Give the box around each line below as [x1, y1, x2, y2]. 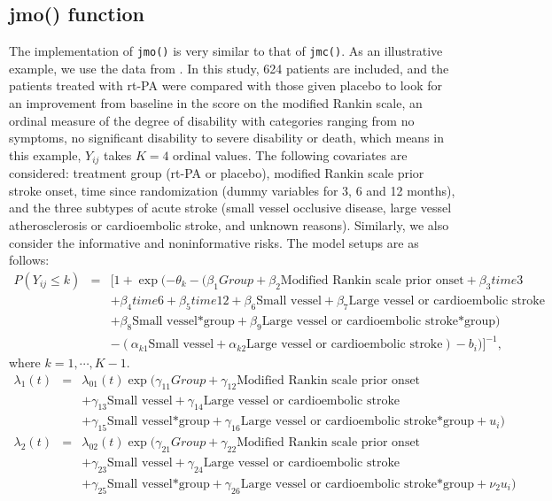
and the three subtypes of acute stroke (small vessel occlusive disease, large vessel [9, 198, 452, 217]
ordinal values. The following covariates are [173, 145, 408, 164]
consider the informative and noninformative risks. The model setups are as [9, 233, 419, 251]
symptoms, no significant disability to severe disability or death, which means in [9, 128, 445, 147]
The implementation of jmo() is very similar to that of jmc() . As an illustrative [9, 42, 443, 60]
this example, [9, 145, 82, 164]
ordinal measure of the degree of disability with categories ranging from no [9, 111, 415, 129]
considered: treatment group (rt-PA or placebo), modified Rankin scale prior [9, 164, 424, 182]
